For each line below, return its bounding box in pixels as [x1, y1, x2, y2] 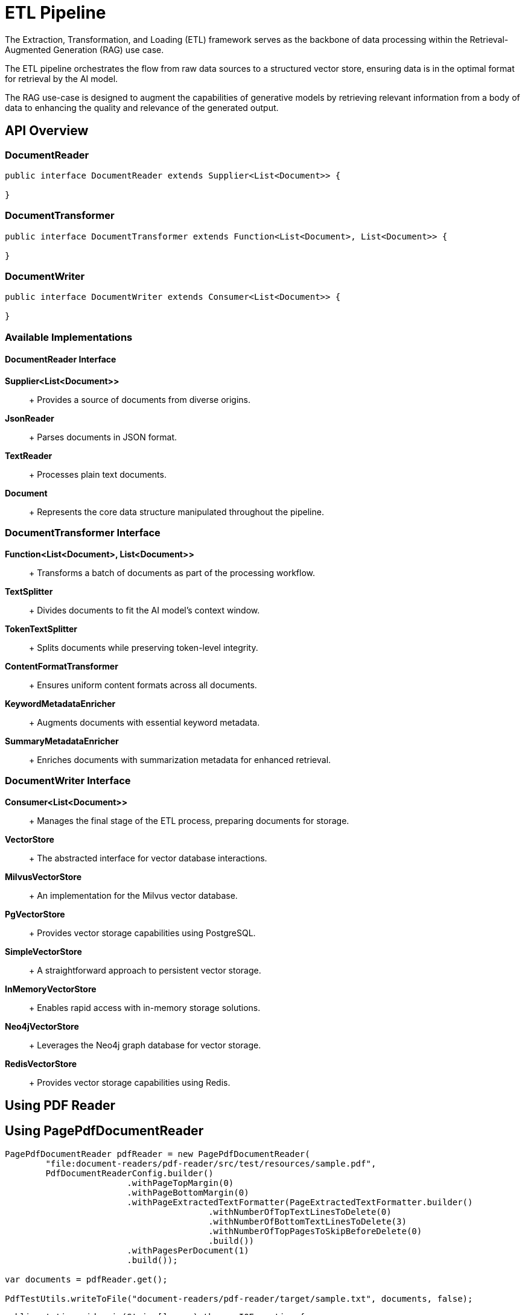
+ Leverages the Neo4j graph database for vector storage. [29, 1039, 261, 1050]
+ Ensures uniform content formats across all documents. [29, 679, 257, 690]
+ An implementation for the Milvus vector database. [29, 890, 238, 901]
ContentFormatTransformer [5, 661, 118, 671]
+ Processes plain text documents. [29, 469, 167, 480]
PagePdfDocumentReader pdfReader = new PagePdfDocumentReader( [5, 1149, 310, 1159]
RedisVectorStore [5, 1058, 77, 1069]
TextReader [5, 451, 52, 461]
